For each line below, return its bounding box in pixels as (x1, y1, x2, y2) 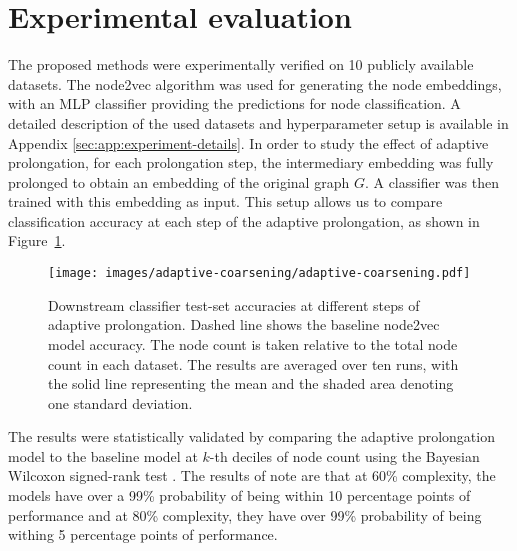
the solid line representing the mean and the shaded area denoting (48, 373, 454, 394)
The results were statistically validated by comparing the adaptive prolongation (8, 426, 495, 447)
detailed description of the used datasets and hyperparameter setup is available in (8, 112, 509, 133)
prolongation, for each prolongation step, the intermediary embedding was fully (8, 152, 494, 173)
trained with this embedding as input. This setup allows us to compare (8, 191, 443, 212)
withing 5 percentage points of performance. (8, 524, 278, 545)
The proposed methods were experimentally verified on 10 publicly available (8, 54, 474, 75)
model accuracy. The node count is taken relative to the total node (48, 333, 458, 354)
